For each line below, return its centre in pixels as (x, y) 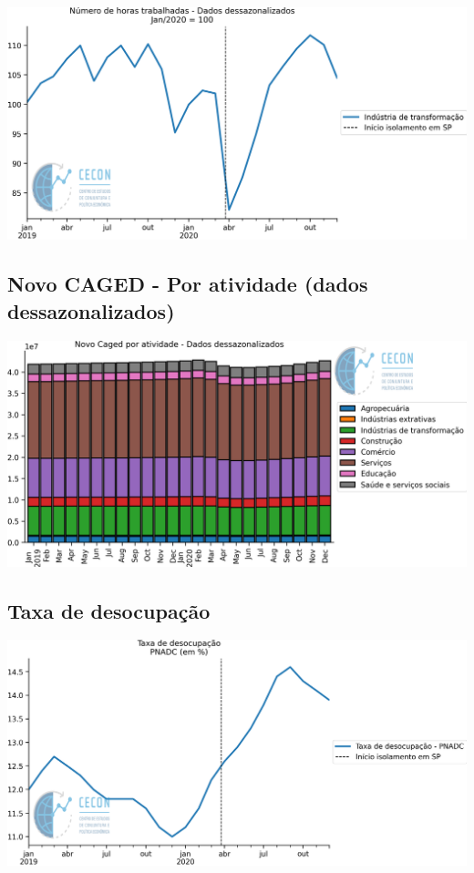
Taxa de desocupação (109, 610)
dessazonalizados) (91, 310)
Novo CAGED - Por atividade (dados (188, 284)
